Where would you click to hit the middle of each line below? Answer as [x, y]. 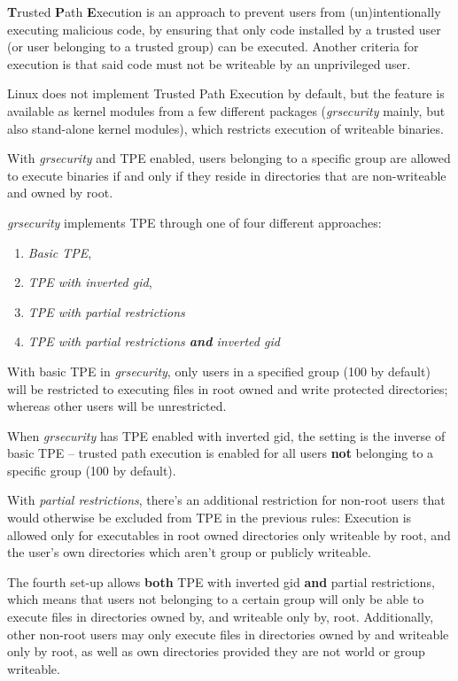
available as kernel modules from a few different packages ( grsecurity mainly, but [226, 110]
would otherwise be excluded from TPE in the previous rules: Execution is [210, 518]
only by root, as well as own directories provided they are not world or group [216, 651]
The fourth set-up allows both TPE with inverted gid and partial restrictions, [221, 581]
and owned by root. [60, 193]
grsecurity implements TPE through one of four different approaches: [194, 222]
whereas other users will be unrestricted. [117, 406]
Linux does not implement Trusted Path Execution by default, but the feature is [226, 93]
